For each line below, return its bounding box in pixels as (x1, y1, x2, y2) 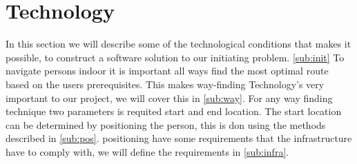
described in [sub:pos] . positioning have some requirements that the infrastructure (6, 131, 352, 145)
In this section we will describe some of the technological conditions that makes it (6, 37, 351, 51)
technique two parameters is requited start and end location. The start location (6, 104, 342, 119)
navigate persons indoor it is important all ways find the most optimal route (6, 63, 329, 78)
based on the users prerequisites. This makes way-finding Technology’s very (6, 76, 325, 91)
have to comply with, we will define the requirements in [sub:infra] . (6, 144, 289, 158)
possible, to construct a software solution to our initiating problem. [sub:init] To (6, 50, 345, 64)
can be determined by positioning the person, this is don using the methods (6, 117, 326, 132)
